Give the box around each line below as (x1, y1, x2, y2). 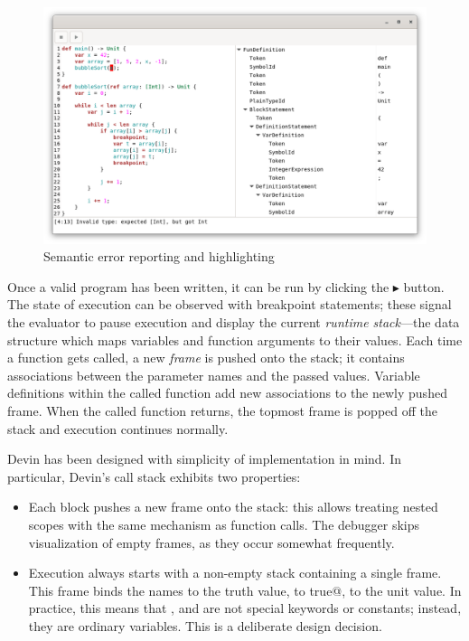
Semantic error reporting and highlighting (43, 247, 275, 266)
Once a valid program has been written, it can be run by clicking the (7, 277, 389, 296)
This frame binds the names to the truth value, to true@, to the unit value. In (28, 580, 462, 599)
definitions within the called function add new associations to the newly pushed (7, 383, 447, 402)
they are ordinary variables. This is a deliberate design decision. (28, 616, 382, 635)
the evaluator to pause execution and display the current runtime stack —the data (7, 313, 460, 332)
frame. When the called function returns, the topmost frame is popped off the (7, 401, 438, 420)
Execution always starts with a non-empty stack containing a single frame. (28, 563, 442, 582)
